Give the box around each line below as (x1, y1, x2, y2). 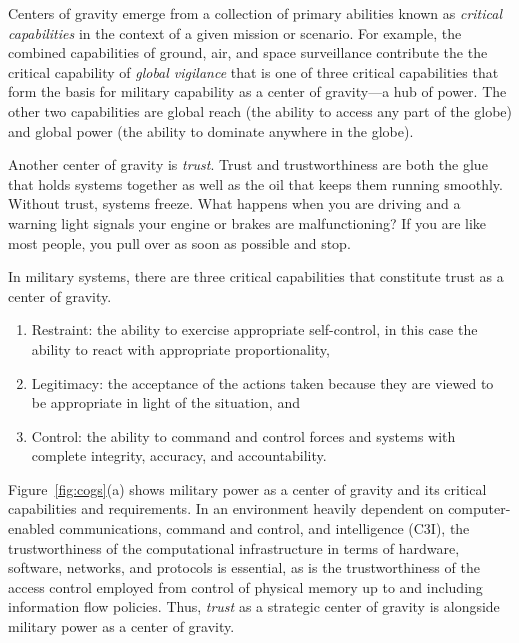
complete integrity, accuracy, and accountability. (31, 445, 327, 466)
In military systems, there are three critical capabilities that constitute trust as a (8, 266, 504, 287)
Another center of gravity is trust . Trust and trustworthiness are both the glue (8, 154, 488, 175)
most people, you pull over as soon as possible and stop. (8, 232, 351, 253)
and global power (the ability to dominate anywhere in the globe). (8, 120, 414, 141)
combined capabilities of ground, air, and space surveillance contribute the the (8, 42, 488, 63)
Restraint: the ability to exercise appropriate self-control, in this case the (31, 319, 478, 340)
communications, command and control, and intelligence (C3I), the (59, 518, 470, 539)
